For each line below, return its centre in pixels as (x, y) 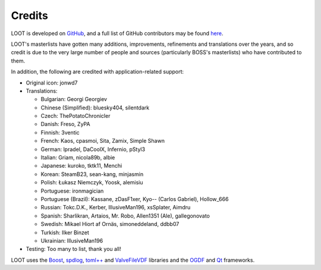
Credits (30, 15)
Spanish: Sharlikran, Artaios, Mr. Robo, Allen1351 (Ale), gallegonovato (125, 216)
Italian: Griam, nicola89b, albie (78, 158)
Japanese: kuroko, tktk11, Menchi (81, 166)
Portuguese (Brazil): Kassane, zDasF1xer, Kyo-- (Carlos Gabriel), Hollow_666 (135, 199)
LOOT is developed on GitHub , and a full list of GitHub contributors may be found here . (117, 33)
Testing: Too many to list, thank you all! (73, 249)
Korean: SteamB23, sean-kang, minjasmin (92, 174)
